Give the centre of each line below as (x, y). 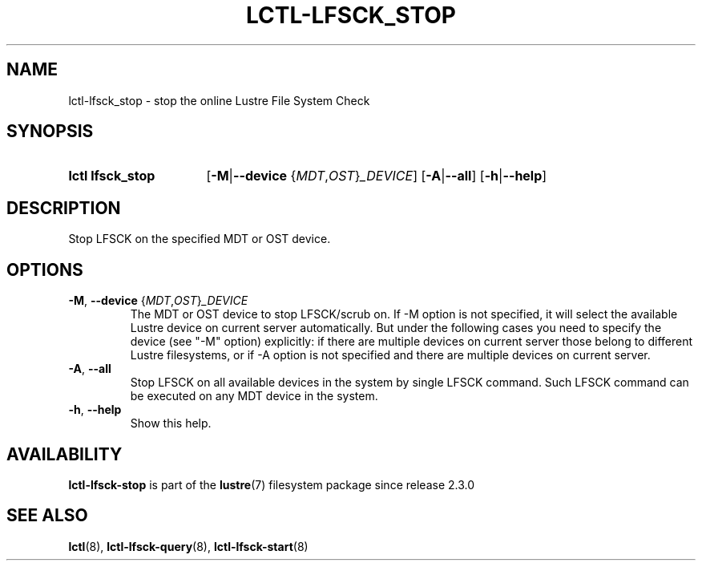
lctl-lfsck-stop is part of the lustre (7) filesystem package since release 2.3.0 (272, 484)
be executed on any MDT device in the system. (254, 396)
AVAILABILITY (65, 454)
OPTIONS (45, 269)
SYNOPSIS (50, 132)
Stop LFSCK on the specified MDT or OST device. (200, 239)
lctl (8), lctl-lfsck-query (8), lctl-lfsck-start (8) (188, 546)
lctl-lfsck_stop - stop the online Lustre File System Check (219, 100)
